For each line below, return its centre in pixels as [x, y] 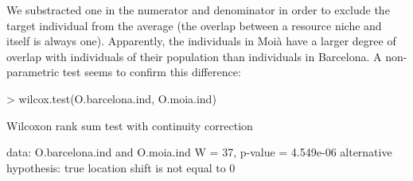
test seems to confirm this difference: [152, 72]
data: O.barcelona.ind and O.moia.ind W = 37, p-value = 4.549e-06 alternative [199, 152]
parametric [33, 72]
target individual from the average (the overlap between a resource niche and [194, 25]
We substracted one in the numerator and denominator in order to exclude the [198, 10]
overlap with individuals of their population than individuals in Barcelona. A [194, 56]
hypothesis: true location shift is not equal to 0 [121, 167]
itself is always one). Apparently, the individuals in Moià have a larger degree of [201, 41]
